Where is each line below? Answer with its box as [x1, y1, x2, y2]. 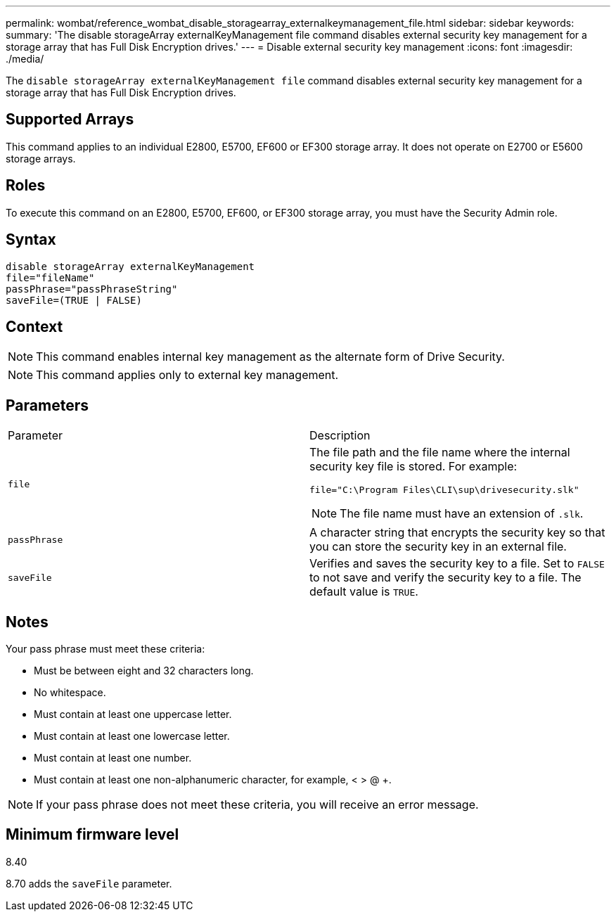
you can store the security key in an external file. [309, 539, 567, 554]
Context [6, 317, 63, 335]
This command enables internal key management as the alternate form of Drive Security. [36, 350, 505, 364]
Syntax [6, 231, 56, 249]
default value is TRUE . [309, 584, 418, 599]
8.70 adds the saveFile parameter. [6, 877, 172, 890]
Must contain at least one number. [34, 752, 192, 764]
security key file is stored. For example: [309, 459, 518, 474]
